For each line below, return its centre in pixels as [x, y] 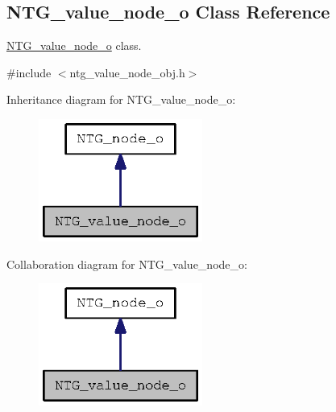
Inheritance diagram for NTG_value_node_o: [121, 99]
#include [29, 72]
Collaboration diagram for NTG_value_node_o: [127, 264]
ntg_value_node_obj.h [127, 72]
